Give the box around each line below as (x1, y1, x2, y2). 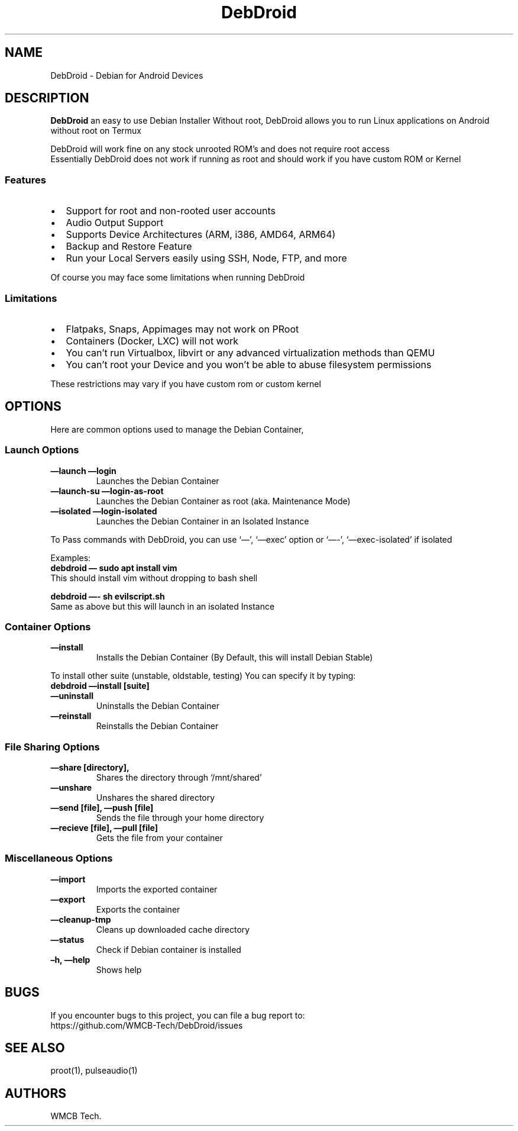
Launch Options (5, 444, 79, 456)
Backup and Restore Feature (66, 240, 192, 253)
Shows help (96, 964, 142, 975)
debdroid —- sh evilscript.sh (50, 591, 165, 601)
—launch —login (50, 465, 116, 476)
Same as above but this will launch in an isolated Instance (50, 601, 275, 611)
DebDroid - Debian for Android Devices (50, 70, 203, 80)
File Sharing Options (5, 740, 100, 753)
